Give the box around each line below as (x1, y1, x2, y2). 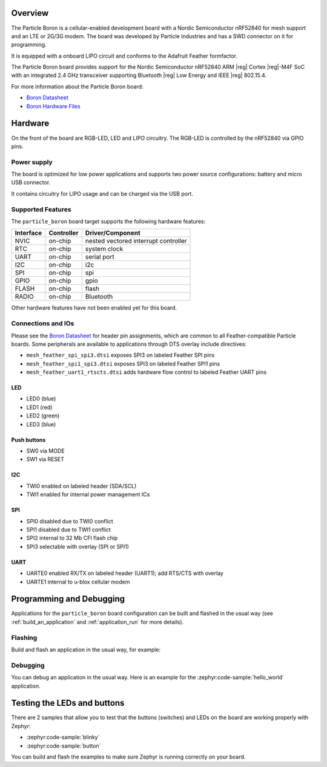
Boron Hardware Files (26, 102, 81, 110)
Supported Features (11, 205, 72, 213)
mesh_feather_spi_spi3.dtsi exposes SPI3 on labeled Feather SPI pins (26, 351, 215, 359)
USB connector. (11, 179, 51, 186)
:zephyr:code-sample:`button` (26, 742, 101, 749)
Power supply (11, 158, 53, 166)
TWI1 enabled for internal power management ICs (26, 491, 150, 498)
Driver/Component (85, 229, 140, 237)
